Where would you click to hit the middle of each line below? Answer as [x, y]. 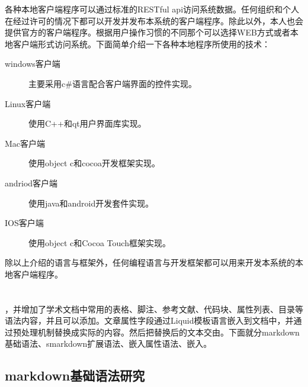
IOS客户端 [24, 223]
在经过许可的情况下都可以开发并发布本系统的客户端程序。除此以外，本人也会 [154, 20]
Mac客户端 [25, 143]
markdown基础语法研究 [75, 375]
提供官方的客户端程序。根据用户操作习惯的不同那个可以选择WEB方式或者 [147, 32]
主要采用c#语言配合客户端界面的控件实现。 [113, 83]
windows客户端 [33, 64]
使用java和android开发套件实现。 [91, 203]
